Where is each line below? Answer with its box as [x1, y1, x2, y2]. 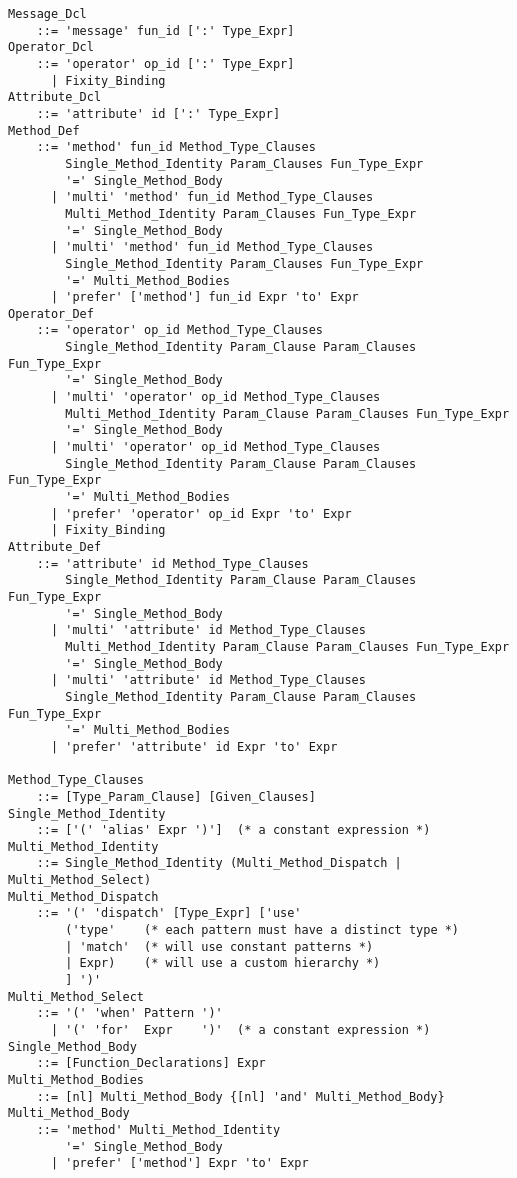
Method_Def [8, 123, 80, 138]
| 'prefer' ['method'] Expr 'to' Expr [50, 1156, 309, 1171]
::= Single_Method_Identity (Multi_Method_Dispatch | [36, 856, 402, 871]
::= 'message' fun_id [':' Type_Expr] [36, 23, 295, 38]
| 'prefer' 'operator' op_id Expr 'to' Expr [50, 506, 352, 521]
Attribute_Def [8, 540, 102, 554]
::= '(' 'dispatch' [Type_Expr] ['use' [36, 906, 302, 921]
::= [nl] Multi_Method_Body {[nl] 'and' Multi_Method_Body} [36, 1089, 445, 1104]
